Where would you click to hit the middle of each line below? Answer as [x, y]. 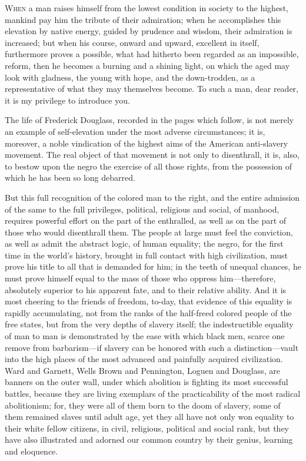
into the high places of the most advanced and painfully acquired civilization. [144, 359]
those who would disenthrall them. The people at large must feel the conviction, [149, 232]
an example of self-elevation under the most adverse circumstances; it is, [135, 131]
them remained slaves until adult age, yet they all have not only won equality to [149, 417]
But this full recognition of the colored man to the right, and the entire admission [152, 197]
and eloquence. [31, 451]
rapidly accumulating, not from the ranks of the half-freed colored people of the [148, 312]
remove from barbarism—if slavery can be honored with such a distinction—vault [152, 347]
